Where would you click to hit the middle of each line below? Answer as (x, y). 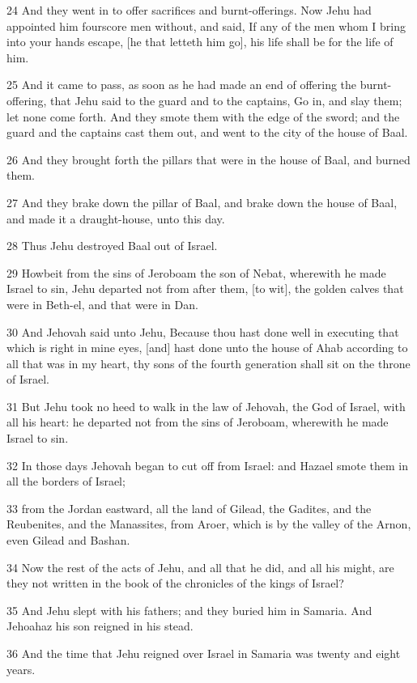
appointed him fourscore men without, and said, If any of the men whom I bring (206, 25)
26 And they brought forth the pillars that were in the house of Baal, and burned (208, 159)
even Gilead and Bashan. (68, 540)
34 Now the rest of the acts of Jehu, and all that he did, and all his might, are (200, 567)
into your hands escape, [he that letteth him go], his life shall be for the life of (200, 42)
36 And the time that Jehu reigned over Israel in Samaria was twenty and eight (204, 653)
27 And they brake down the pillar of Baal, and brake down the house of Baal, (202, 202)
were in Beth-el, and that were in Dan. (102, 304)
